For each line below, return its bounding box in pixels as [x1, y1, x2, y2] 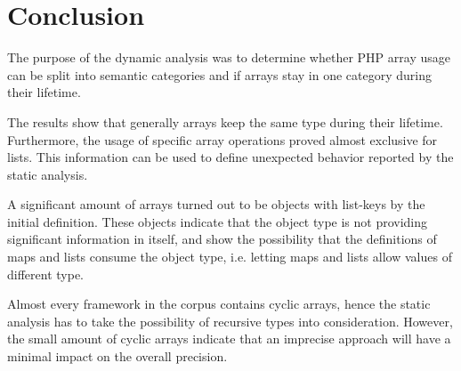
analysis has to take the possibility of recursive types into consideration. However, [7, 311, 453, 330]
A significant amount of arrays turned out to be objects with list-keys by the [7, 195, 425, 214]
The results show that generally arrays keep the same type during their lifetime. [7, 112, 443, 131]
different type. [7, 264, 84, 283]
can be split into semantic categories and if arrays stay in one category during [7, 65, 432, 84]
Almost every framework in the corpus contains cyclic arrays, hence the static [7, 294, 431, 313]
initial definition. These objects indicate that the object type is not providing [7, 212, 428, 230]
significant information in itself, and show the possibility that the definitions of [7, 230, 437, 248]
